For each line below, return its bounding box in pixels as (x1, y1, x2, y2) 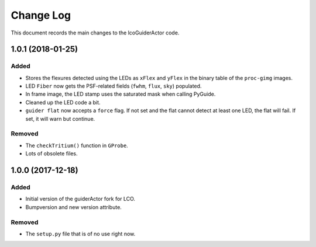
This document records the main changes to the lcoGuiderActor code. (11, 29, 180, 36)
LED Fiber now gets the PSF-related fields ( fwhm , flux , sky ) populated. (25, 82, 202, 90)
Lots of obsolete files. (25, 150, 78, 157)
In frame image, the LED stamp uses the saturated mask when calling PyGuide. (25, 91, 216, 98)
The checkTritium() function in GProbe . (25, 142, 128, 149)
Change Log (11, 9, 71, 22)
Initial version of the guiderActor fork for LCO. (25, 196, 136, 203)
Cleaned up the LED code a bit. (25, 99, 101, 106)
